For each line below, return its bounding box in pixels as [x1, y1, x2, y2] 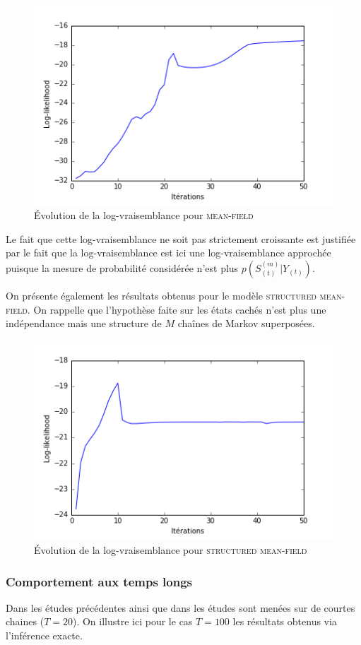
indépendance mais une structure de [6, 316, 162, 331]
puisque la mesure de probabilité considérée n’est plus [6, 261, 239, 276]
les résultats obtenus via [232, 614, 337, 629]
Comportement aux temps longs [6, 572, 193, 590]
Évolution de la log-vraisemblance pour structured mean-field [34, 543, 307, 557]
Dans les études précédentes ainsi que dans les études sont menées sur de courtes [6, 600, 355, 615]
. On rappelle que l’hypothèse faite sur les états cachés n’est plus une [27, 302, 326, 316]
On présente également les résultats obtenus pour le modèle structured [6, 288, 316, 303]
